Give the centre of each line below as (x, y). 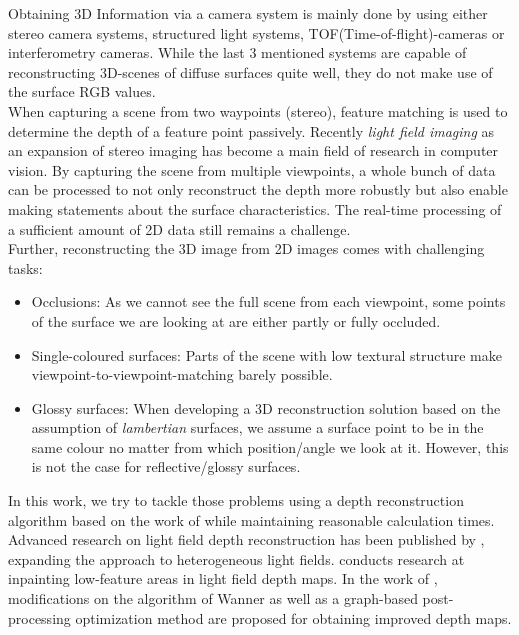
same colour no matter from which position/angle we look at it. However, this (270, 446)
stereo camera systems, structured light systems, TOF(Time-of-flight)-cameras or (256, 32)
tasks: (25, 267)
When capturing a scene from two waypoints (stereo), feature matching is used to (258, 110)
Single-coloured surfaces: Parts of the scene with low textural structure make (266, 354)
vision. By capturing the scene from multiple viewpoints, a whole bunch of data (252, 169)
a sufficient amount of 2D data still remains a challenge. (179, 228)
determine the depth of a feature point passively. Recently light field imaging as (251, 130)
